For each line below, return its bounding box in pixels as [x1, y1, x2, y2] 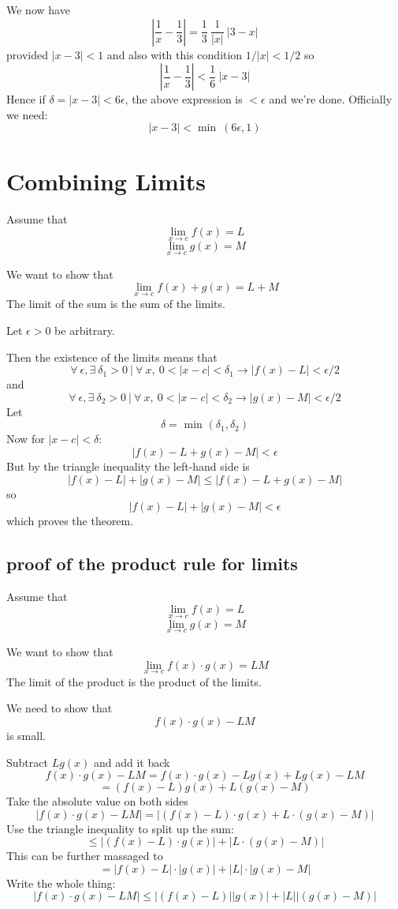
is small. [6, 727, 46, 743]
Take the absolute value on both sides [6, 793, 188, 809]
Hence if [6, 91, 46, 107]
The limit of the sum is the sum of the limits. [6, 295, 225, 312]
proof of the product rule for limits [6, 551, 298, 576]
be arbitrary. [54, 321, 115, 338]
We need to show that [6, 700, 113, 716]
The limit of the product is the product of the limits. [6, 673, 262, 689]
